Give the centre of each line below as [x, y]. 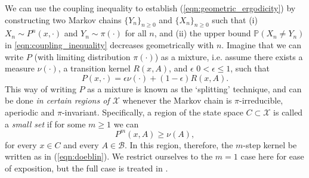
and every [81, 144]
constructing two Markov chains [63, 19]
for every [21, 144]
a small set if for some [45, 124]
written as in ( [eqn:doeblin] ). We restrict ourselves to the [109, 156]
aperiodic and [30, 112]
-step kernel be [270, 144]
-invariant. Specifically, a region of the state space [152, 112]
